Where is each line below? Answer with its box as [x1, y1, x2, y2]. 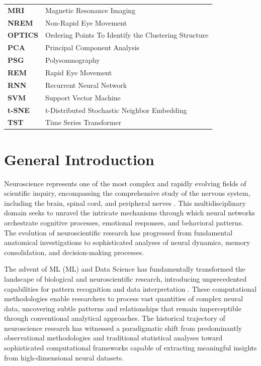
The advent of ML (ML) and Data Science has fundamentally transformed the [4, 264, 245, 274]
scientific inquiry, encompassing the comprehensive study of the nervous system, [4, 188, 250, 198]
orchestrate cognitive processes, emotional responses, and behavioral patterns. [4, 217, 244, 227]
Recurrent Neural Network [45, 79, 127, 90]
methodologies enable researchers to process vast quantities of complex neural [4, 293, 243, 304]
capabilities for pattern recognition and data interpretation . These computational [4, 283, 257, 294]
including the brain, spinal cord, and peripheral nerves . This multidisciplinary [4, 197, 246, 208]
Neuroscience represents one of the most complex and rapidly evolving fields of [4, 178, 246, 188]
